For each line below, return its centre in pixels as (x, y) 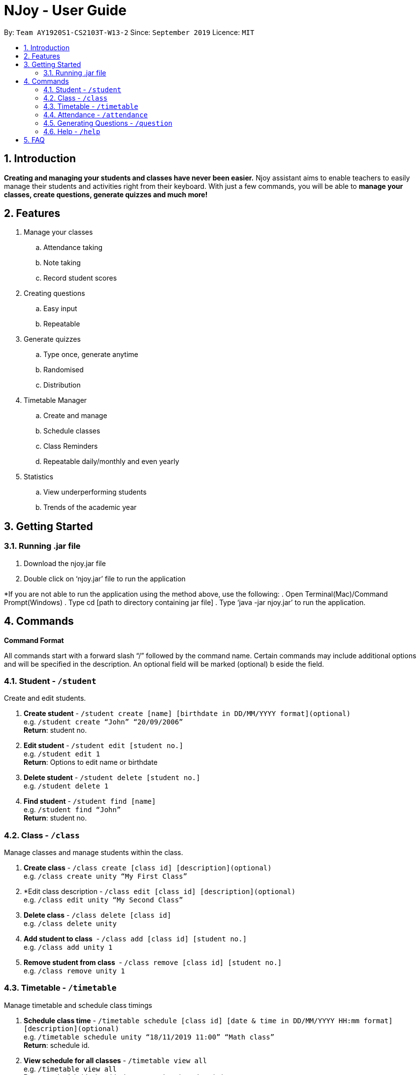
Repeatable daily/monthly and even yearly (111, 462)
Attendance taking (73, 248)
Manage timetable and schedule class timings (78, 1005)
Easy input (60, 309)
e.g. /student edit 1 (62, 754)
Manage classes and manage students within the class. (94, 852)
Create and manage (75, 416)
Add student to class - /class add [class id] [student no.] (135, 939)
